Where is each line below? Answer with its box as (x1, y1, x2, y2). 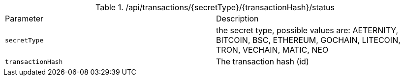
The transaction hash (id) (216, 57, 309, 66)
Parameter (5, 14, 43, 23)
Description (216, 14, 259, 23)
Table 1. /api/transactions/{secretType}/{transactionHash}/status (95, 2, 335, 12)
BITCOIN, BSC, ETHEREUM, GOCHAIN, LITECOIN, (216, 35, 401, 45)
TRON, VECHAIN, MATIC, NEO (216, 45, 329, 55)
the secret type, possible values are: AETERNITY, (216, 25, 399, 35)
